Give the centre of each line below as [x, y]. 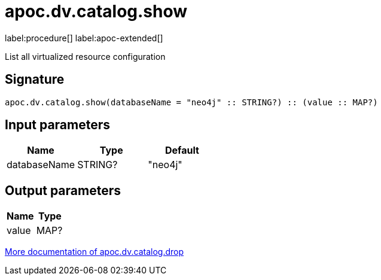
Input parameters [58, 125]
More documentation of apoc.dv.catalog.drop [94, 252]
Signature [35, 80]
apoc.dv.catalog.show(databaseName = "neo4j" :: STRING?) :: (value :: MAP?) [191, 102]
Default [182, 150]
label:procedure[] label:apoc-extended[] [84, 38]
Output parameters [63, 190]
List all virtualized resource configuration [85, 56]
